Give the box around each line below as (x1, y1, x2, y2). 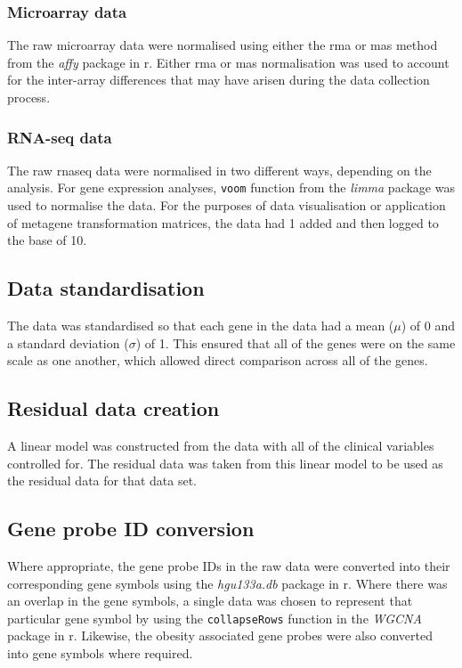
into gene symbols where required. (7, 644, 193, 663)
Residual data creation (7, 395, 220, 422)
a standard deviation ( (7, 333, 129, 352)
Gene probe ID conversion (7, 515, 255, 542)
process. (7, 88, 51, 106)
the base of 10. (7, 231, 87, 249)
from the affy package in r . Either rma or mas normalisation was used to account (7, 53, 450, 71)
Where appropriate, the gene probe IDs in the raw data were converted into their (7, 557, 450, 575)
